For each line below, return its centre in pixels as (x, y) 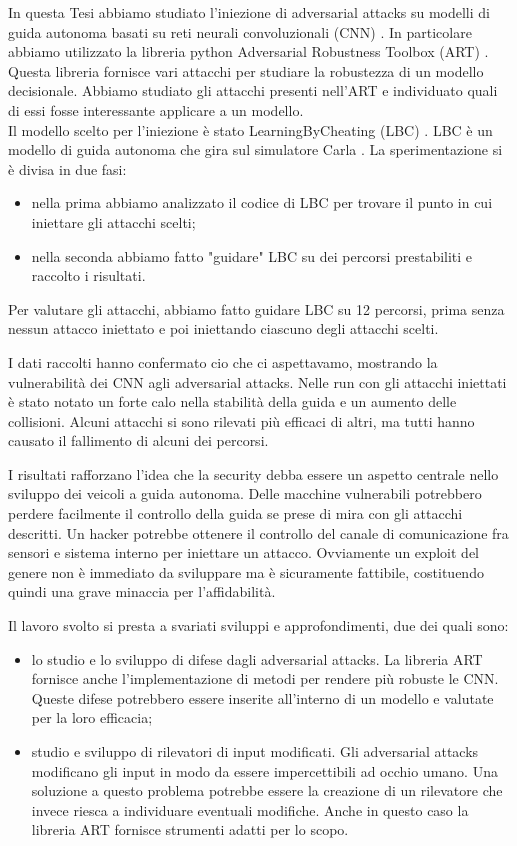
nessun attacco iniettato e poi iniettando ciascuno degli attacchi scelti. (223, 328)
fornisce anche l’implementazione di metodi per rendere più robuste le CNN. (265, 678)
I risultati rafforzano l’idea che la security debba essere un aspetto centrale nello (253, 473)
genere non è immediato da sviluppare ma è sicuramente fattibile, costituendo (246, 571)
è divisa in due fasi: (67, 168)
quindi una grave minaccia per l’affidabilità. (142, 591)
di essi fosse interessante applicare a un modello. (156, 109)
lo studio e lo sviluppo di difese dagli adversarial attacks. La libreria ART (257, 658)
